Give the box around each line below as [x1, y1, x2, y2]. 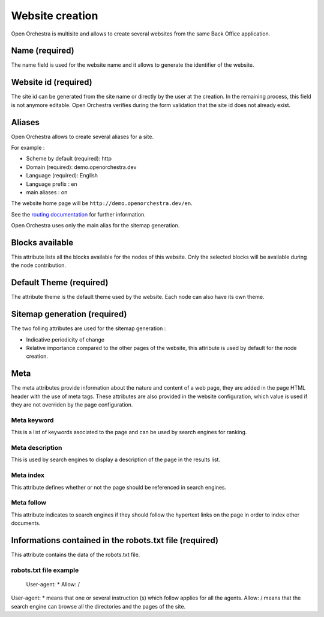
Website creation [11, 9, 98, 22]
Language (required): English [26, 172, 98, 179]
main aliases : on [26, 189, 68, 195]
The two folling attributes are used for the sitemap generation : [11, 325, 166, 332]
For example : [11, 144, 45, 152]
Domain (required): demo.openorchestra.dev [26, 163, 137, 171]
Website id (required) [11, 77, 92, 87]
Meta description [11, 444, 62, 452]
